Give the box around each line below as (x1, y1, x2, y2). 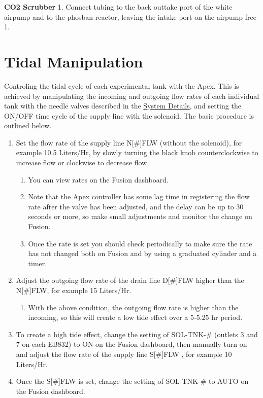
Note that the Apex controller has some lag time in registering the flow (28, 191, 250, 202)
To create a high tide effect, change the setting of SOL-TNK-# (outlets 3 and (16, 329, 258, 339)
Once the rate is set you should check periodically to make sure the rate (28, 238, 252, 248)
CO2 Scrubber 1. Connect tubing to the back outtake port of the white (4, 2, 233, 12)
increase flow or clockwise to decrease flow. (16, 157, 149, 168)
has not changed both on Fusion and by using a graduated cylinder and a (28, 248, 257, 259)
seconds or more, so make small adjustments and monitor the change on (28, 211, 252, 222)
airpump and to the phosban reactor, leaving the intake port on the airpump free (4, 11, 256, 22)
